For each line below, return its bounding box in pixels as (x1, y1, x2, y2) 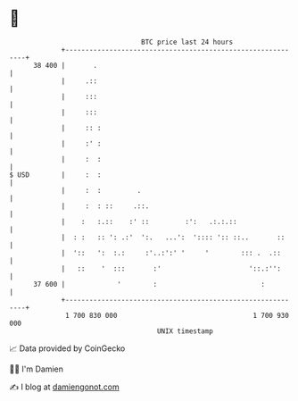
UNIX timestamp (156, 326, 214, 336)
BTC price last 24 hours (141, 38, 234, 46)
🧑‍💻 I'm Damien (9, 363, 64, 374)
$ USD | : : (9, 170, 102, 180)
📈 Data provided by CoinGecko (9, 343, 126, 354)
